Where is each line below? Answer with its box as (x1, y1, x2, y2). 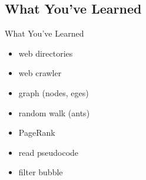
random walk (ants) (18, 106, 90, 119)
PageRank (18, 126, 55, 139)
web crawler (18, 67, 62, 79)
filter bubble (18, 166, 63, 178)
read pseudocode (18, 146, 79, 158)
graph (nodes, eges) (18, 86, 89, 99)
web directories (18, 47, 73, 59)
